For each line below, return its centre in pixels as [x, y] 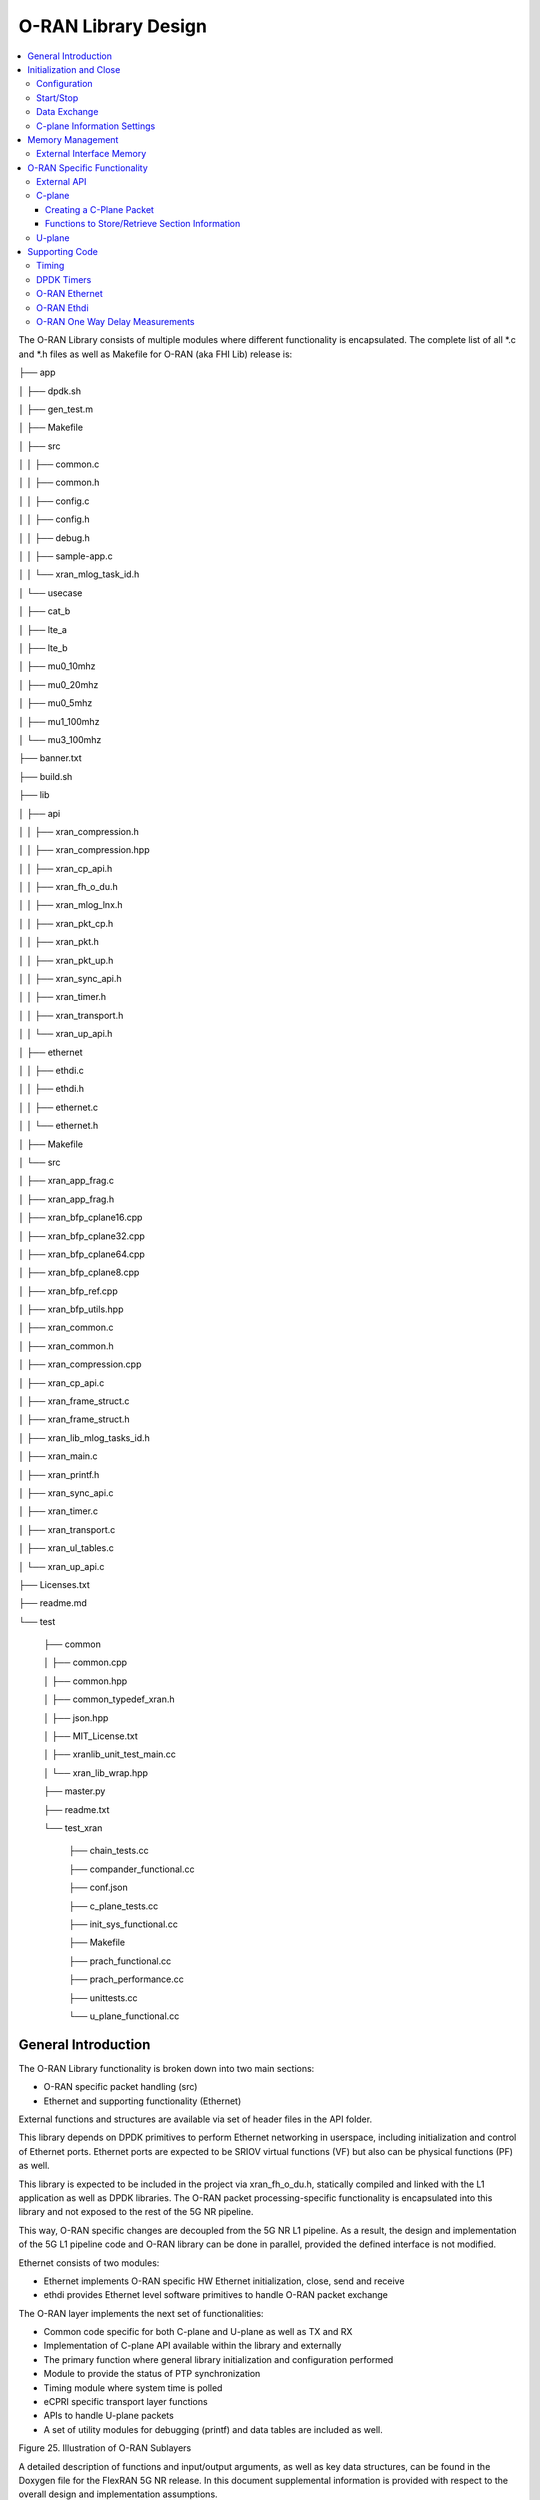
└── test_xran [73, 1828]
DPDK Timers [64, 279]
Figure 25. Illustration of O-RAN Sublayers [105, 2448]
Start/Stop [57, 97]
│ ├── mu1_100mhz [59, 721]
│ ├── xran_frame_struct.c [74, 1401]
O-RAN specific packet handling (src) [120, 2087]
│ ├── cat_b [44, 611]
